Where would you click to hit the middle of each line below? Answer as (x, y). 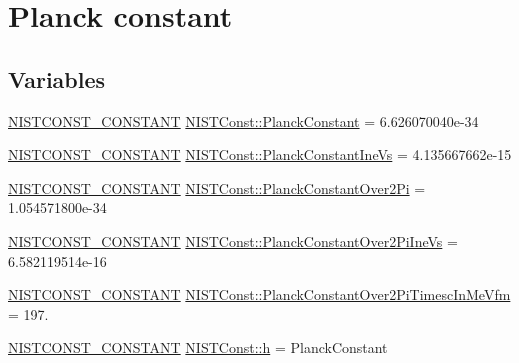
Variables (57, 78)
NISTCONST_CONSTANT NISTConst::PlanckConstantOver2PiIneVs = (233, 240)
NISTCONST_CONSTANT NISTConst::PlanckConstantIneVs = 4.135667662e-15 (260, 154)
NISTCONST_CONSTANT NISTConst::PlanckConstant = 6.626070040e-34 (243, 120)
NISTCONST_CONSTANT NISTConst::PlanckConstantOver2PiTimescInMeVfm (259, 294)
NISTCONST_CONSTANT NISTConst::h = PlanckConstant (198, 347)
